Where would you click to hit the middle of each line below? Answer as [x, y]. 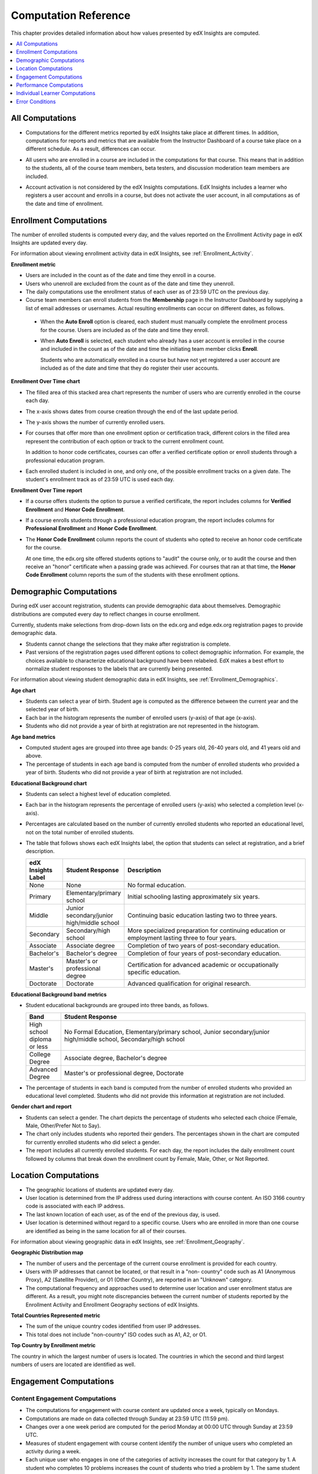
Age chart [23, 690]
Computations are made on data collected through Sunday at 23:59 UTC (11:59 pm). [127, 1419]
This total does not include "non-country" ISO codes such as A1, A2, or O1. [116, 1334]
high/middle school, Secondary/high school [124, 1039]
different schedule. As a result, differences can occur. [91, 149]
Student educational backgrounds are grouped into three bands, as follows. [117, 1005]
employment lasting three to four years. [182, 937]
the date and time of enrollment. [64, 203]
